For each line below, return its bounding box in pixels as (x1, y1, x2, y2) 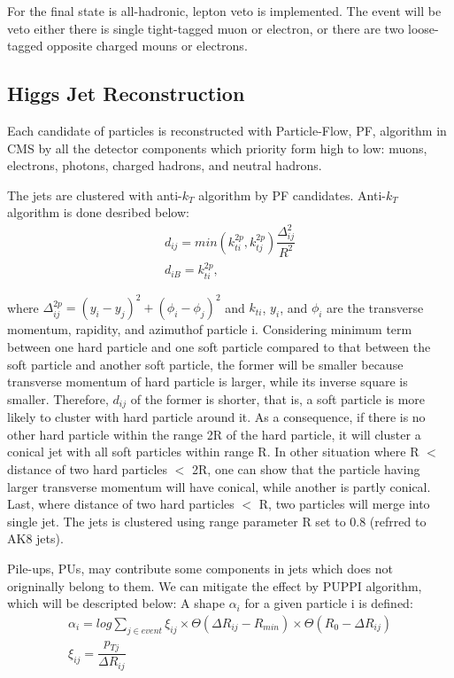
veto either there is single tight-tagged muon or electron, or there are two (7, 19, 404, 37)
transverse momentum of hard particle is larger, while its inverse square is (7, 372, 408, 391)
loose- (408, 19, 439, 37)
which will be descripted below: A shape (7, 594, 225, 612)
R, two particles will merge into (258, 495, 430, 513)
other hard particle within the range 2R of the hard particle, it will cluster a (7, 425, 421, 443)
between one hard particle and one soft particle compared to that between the (7, 337, 431, 355)
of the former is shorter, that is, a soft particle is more (130, 389, 426, 408)
